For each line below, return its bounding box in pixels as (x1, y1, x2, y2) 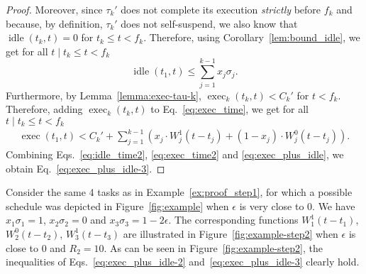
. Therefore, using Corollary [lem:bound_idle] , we (143, 30, 360, 45)
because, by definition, (6, 16, 103, 31)
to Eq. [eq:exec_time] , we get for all (150, 102, 309, 116)
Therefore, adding (6, 102, 83, 116)
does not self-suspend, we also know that (121, 16, 298, 31)
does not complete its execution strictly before (121, 2, 321, 16)
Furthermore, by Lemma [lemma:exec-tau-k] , (6, 87, 201, 102)
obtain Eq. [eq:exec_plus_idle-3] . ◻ (6, 160, 165, 175)
